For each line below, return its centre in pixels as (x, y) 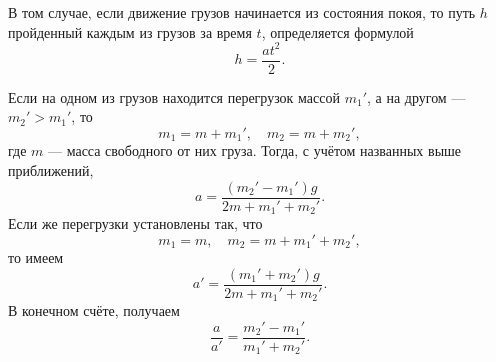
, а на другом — (416, 96)
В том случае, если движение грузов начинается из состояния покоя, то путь (242, 12)
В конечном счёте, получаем (94, 310)
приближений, (51, 169)
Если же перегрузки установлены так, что (135, 223)
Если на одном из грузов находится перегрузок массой (174, 96)
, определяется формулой (337, 31)
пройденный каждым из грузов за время (130, 31)
